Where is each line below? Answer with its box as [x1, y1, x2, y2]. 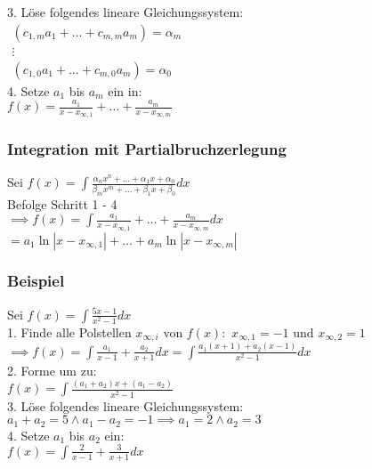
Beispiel [7, 270, 65, 292]
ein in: [108, 81, 142, 100]
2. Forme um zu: [7, 360, 97, 379]
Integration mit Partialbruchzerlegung [7, 138, 287, 160]
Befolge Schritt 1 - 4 [7, 194, 117, 213]
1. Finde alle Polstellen [7, 322, 132, 341]
